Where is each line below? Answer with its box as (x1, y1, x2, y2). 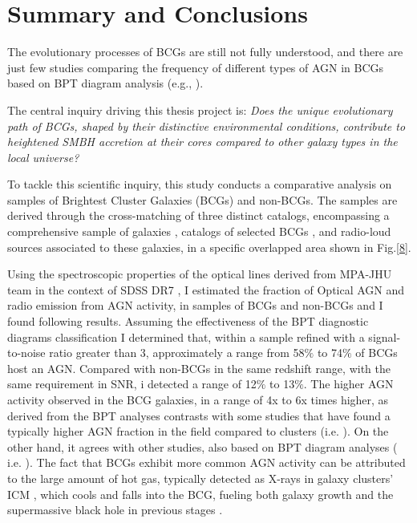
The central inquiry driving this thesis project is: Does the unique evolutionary (7, 101, 393, 118)
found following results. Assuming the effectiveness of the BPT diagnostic (7, 313, 369, 330)
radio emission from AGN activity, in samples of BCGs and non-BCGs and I (7, 297, 383, 314)
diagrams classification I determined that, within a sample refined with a (7, 328, 365, 345)
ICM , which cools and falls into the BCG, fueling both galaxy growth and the (7, 485, 394, 502)
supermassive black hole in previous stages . (7, 501, 223, 518)
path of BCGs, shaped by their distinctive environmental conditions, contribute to (7, 117, 406, 134)
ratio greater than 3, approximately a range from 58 (49, 344, 305, 361)
